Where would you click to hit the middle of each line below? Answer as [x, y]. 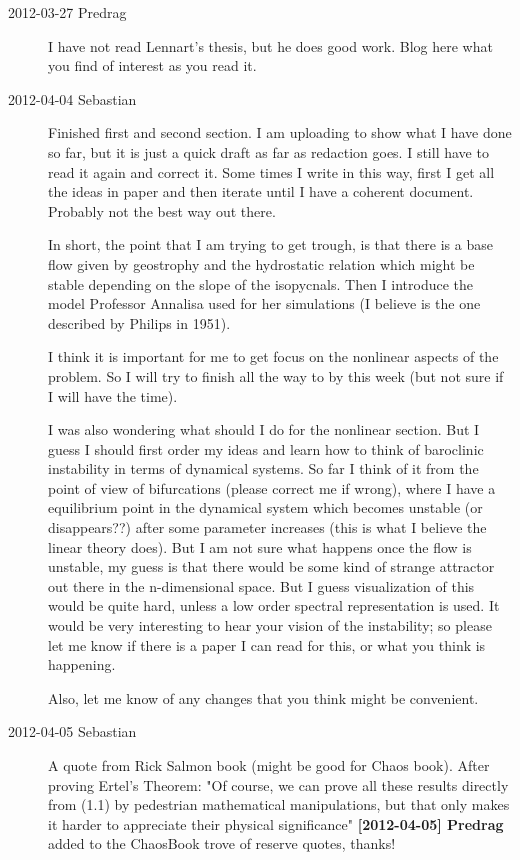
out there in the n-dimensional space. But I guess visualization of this [261, 585]
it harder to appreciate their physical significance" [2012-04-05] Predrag [276, 823]
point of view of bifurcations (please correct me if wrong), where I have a [272, 487]
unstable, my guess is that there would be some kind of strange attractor [271, 566]
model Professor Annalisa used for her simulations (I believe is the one [264, 303]
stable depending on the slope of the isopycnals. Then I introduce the [261, 283]
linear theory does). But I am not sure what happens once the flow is [260, 546]
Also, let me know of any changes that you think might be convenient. [263, 697]
